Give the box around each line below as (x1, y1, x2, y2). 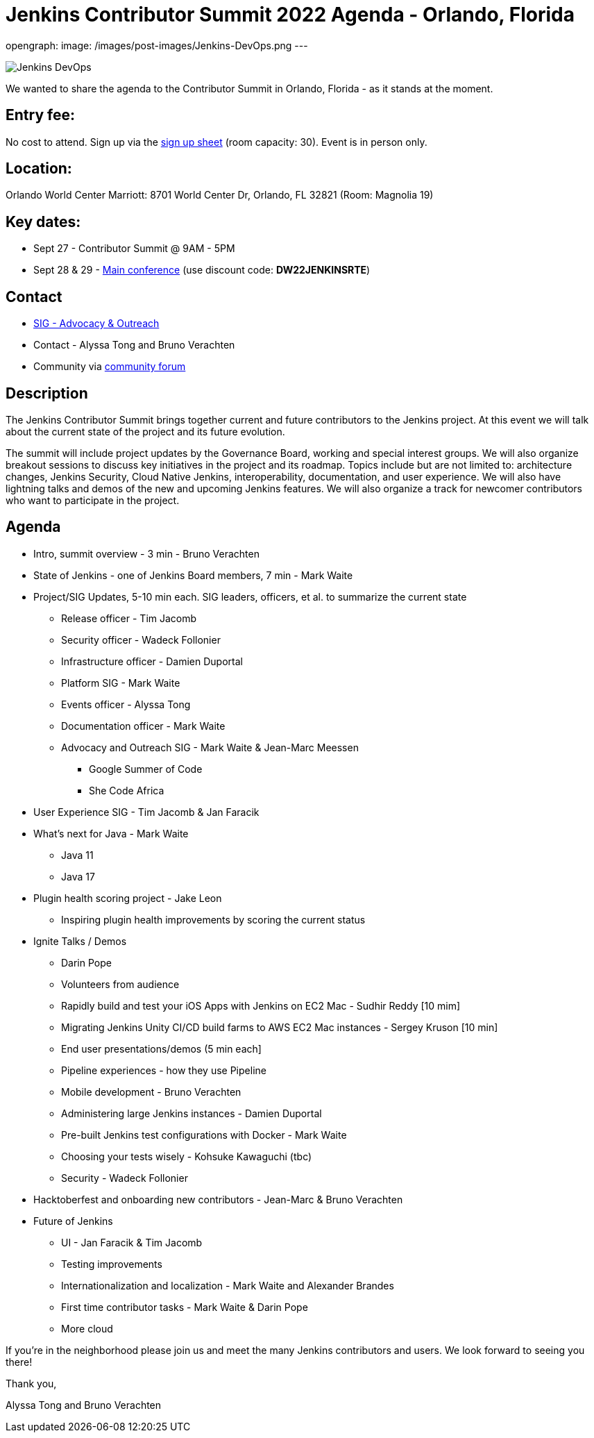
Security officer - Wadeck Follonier (61, 633, 221, 646)
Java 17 (61, 870, 95, 883)
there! (6, 1355, 33, 1368)
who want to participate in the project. (6, 494, 180, 506)
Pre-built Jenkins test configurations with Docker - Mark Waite (61, 1128, 347, 1141)
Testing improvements (61, 1257, 162, 1270)
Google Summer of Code (89, 762, 203, 775)
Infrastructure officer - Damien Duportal (61, 655, 243, 667)
